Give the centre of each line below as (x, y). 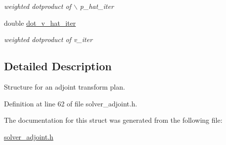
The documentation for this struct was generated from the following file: (113, 120)
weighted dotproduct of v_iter (48, 39)
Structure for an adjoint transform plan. (65, 86)
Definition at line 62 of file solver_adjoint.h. (71, 103)
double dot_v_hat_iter (40, 23)
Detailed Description (58, 66)
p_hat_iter (97, 6)
